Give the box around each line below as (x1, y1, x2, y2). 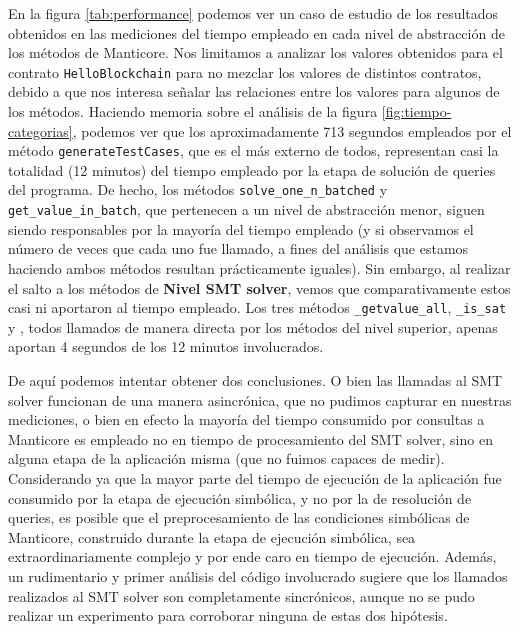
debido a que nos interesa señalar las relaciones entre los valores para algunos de (8, 81, 500, 102)
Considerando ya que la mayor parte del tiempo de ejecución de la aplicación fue (8, 467, 502, 488)
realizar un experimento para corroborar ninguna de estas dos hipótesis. (8, 605, 448, 626)
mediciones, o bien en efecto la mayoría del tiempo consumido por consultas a (8, 409, 485, 430)
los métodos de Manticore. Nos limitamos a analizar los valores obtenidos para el (8, 42, 503, 63)
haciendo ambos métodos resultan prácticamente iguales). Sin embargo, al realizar (8, 257, 511, 278)
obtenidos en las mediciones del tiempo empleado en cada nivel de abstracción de (8, 22, 505, 43)
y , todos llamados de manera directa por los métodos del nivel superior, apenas (8, 316, 498, 337)
